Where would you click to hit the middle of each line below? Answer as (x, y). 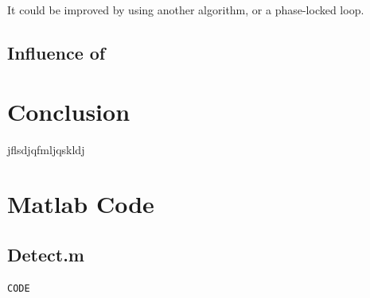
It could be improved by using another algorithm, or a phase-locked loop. (186, 10)
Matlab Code (81, 204)
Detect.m (46, 254)
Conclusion (69, 111)
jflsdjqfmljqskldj (46, 149)
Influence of (56, 52)
